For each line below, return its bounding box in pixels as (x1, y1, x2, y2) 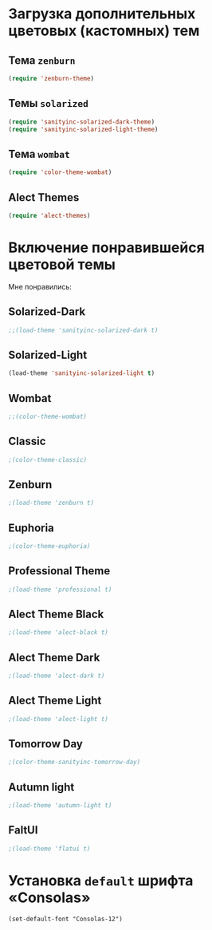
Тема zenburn (8, 53, 76, 67)
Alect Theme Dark (8, 651, 100, 664)
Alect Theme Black (8, 607, 104, 621)
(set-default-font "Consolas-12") (8, 915, 124, 923)
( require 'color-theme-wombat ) (8, 168, 112, 176)
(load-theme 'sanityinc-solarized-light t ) (8, 369, 155, 377)
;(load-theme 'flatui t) (8, 845, 91, 853)
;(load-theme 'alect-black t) (8, 629, 109, 636)
